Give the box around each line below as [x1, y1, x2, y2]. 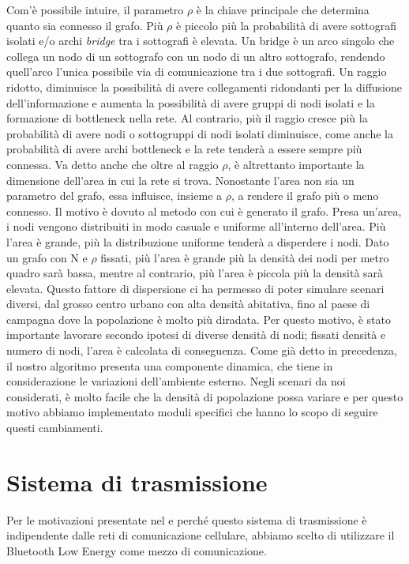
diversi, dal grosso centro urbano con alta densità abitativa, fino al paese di [6, 295, 370, 312]
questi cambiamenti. [6, 419, 103, 436]
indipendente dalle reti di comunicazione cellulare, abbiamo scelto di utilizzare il [6, 527, 395, 543]
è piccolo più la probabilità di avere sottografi [176, 17, 397, 33]
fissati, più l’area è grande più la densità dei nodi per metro [100, 249, 389, 265]
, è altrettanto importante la [227, 156, 365, 172]
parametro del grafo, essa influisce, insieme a [6, 187, 223, 204]
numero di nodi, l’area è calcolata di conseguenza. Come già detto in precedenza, [6, 342, 397, 359]
